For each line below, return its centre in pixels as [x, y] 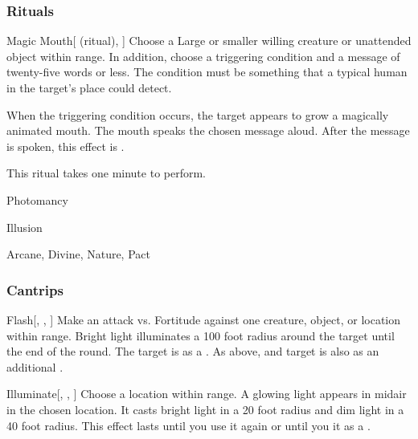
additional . [35, 366]
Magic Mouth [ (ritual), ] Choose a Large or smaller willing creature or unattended [209, 41]
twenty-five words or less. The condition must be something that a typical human [207, 72]
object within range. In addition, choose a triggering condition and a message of [203, 56]
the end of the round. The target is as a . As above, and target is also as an [193, 351]
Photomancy [37, 199]
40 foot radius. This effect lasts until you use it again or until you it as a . [189, 425]
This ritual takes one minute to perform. [106, 173]
